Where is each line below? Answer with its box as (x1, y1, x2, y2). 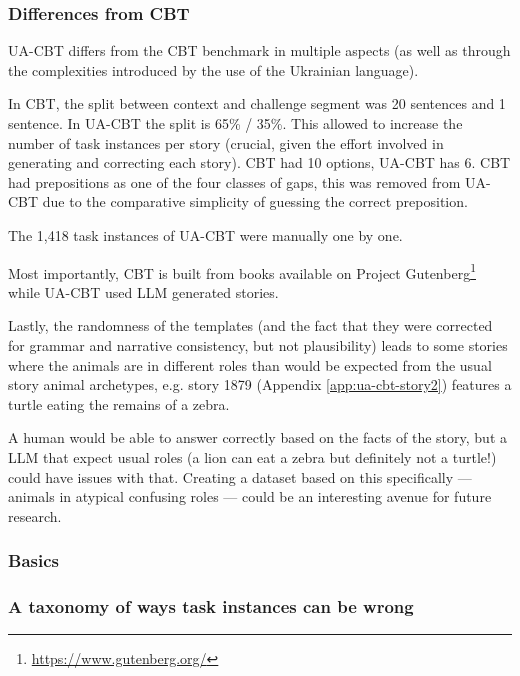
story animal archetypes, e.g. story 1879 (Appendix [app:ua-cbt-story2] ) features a (8, 374, 512, 395)
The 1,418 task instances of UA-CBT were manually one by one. (8, 224, 403, 245)
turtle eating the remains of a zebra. (8, 393, 230, 414)
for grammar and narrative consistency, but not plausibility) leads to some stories (8, 335, 508, 355)
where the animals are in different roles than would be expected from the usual (8, 354, 492, 375)
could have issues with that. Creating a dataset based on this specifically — (8, 466, 472, 487)
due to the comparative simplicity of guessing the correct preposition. (42, 191, 468, 212)
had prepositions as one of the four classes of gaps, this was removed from (8, 171, 461, 192)
